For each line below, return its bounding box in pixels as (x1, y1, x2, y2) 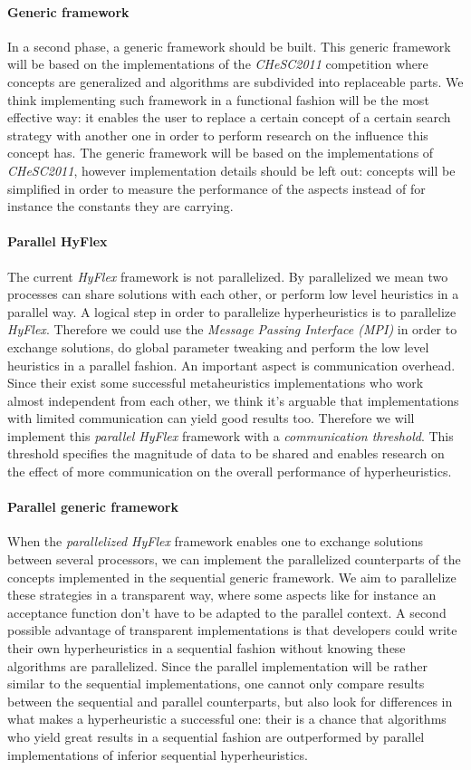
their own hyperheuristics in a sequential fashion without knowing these (7, 639, 406, 658)
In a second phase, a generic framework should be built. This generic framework (7, 36, 451, 55)
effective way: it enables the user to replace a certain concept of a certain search (7, 108, 451, 127)
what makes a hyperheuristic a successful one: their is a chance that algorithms (7, 709, 447, 728)
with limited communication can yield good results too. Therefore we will (7, 409, 415, 428)
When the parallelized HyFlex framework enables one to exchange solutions (7, 532, 424, 551)
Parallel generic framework (7, 497, 178, 516)
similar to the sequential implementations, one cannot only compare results (7, 674, 425, 693)
